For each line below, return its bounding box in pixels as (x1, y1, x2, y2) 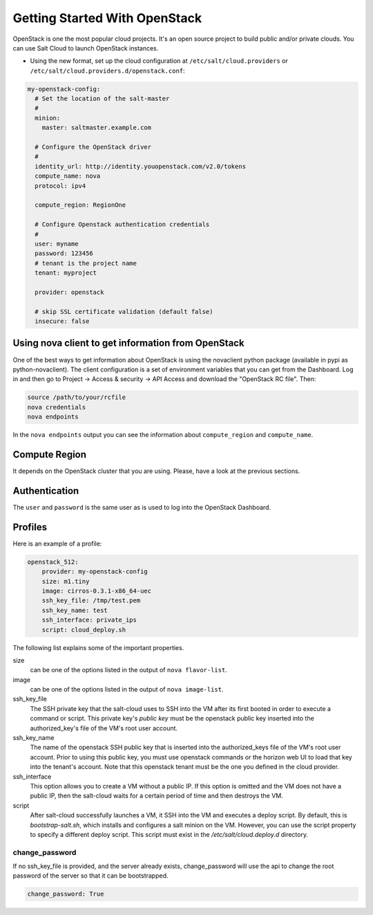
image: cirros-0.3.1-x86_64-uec (41, 586, 152, 595)
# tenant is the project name (35, 259, 137, 267)
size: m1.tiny (41, 577, 90, 585)
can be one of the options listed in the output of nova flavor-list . (30, 666, 227, 674)
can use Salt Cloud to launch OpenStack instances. (12, 44, 159, 52)
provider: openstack (35, 288, 104, 296)
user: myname (35, 239, 79, 248)
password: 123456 (35, 250, 93, 257)
